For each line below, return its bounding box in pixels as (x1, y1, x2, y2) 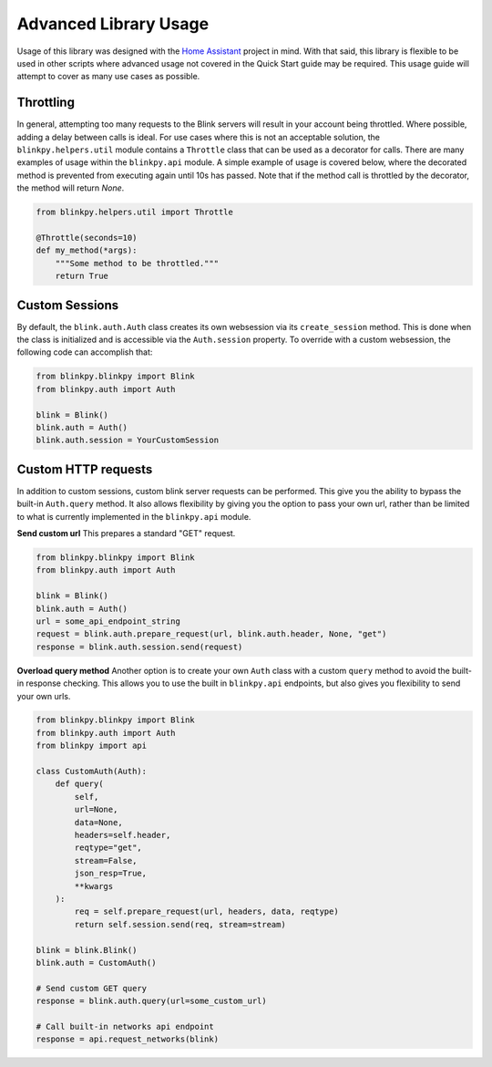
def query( (55, 779, 104, 789)
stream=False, (74, 855, 138, 865)
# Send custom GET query (36, 983, 148, 993)
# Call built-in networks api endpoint (36, 1021, 214, 1031)
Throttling (16, 95, 75, 110)
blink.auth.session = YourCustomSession (36, 435, 219, 446)
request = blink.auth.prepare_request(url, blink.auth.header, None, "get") (36, 629, 387, 639)
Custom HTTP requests (16, 461, 153, 477)
